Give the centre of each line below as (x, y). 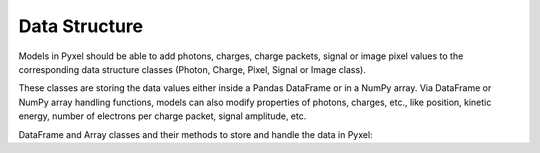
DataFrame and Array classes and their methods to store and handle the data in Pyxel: (196, 134)
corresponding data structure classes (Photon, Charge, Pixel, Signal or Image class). (192, 69)
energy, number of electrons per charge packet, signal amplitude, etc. (162, 116)
